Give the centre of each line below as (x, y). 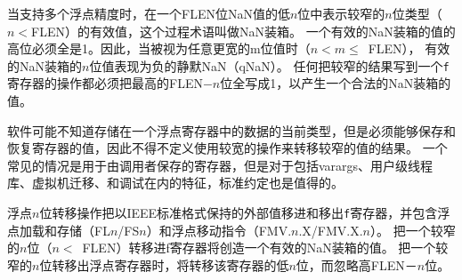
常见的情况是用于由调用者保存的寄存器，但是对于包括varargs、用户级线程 (220, 165)
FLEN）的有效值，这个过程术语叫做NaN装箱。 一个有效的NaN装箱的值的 (243, 31)
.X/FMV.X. (331, 230)
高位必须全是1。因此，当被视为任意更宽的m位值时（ (159, 48)
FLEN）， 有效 (409, 48)
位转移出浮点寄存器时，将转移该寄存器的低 (164, 264)
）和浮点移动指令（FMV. (219, 230)
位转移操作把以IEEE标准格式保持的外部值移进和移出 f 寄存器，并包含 (239, 212)
